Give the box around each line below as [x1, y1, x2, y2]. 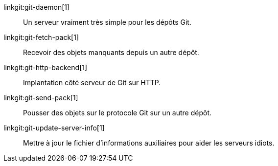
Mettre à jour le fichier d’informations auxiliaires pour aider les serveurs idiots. [23, 139, 275, 147]
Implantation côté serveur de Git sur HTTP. [23, 78, 161, 87]
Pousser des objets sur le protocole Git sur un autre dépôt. [23, 109, 212, 117]
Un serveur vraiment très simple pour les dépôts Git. [23, 18, 191, 26]
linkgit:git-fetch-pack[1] [3, 33, 79, 41]
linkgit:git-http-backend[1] [3, 63, 88, 72]
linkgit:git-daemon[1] [3, 3, 70, 11]
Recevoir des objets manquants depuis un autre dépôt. [23, 48, 199, 56]
